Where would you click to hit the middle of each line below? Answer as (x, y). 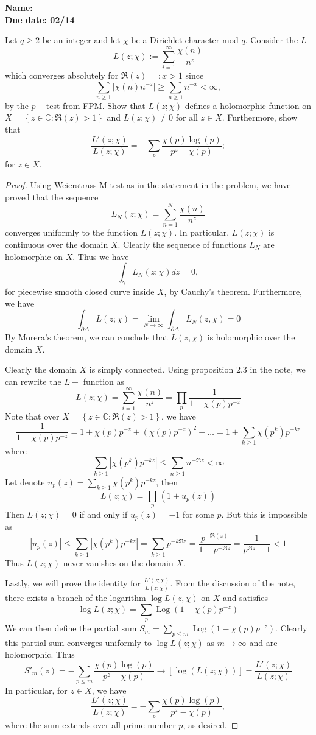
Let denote (25, 481)
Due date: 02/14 (40, 19)
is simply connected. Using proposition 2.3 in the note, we (197, 369)
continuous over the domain (57, 244)
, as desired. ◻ (211, 725)
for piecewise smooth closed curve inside (80, 291)
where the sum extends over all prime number (90, 725)
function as (104, 381)
